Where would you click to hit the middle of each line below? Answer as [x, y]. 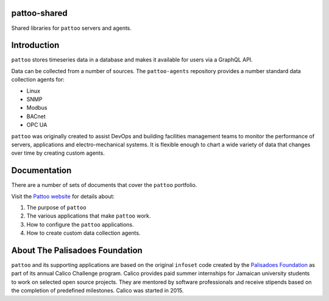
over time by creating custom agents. [58, 153]
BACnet [36, 116]
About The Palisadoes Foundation [77, 250]
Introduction [35, 45]
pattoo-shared [39, 13]
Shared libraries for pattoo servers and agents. [72, 28]
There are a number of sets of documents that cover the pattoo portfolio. [104, 185]
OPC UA [37, 125]
